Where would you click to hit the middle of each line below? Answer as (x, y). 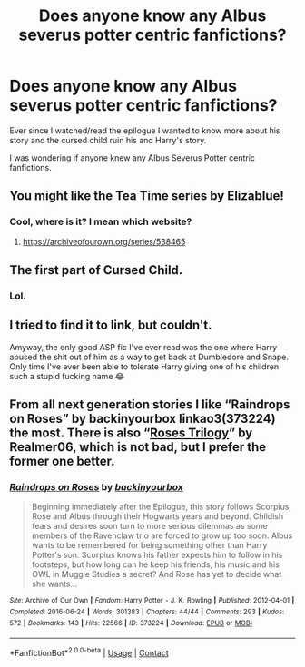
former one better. (62, 461)
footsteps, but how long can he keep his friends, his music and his (155, 564)
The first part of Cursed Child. (96, 270)
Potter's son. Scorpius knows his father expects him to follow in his (157, 555)
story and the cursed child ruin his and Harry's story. (108, 140)
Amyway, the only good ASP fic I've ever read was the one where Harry (143, 347)
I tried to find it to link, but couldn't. (111, 325)
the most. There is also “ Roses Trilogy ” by (131, 433)
